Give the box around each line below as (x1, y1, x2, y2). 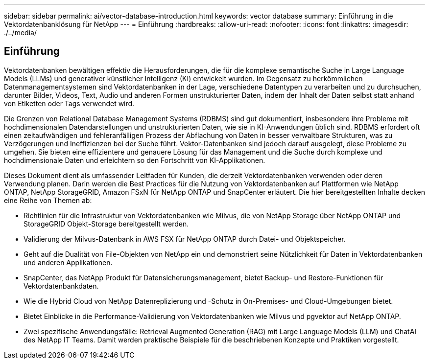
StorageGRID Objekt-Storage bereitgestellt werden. (24, 219, 189, 228)
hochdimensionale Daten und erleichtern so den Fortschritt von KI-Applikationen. (4, 156, 265, 164)
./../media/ (4, 28, 37, 37)
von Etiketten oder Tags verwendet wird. (4, 99, 135, 108)
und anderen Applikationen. (24, 258, 113, 267)
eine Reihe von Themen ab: (4, 196, 92, 204)
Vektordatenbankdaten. (24, 281, 99, 290)
